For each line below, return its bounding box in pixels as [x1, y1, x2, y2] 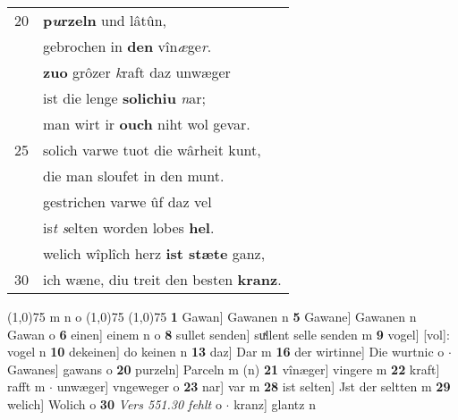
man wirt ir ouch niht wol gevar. [43, 113, 250, 134]
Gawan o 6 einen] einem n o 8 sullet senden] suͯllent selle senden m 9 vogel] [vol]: [7, 324, 450, 343]
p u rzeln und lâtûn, [43, 10, 166, 30]
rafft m [7, 377, 46, 396]
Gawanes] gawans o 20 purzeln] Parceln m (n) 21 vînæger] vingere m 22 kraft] [7, 359, 440, 378]
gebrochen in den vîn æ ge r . [43, 36, 212, 56]
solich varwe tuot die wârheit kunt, [43, 139, 261, 160]
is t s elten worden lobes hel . [43, 217, 215, 238]
